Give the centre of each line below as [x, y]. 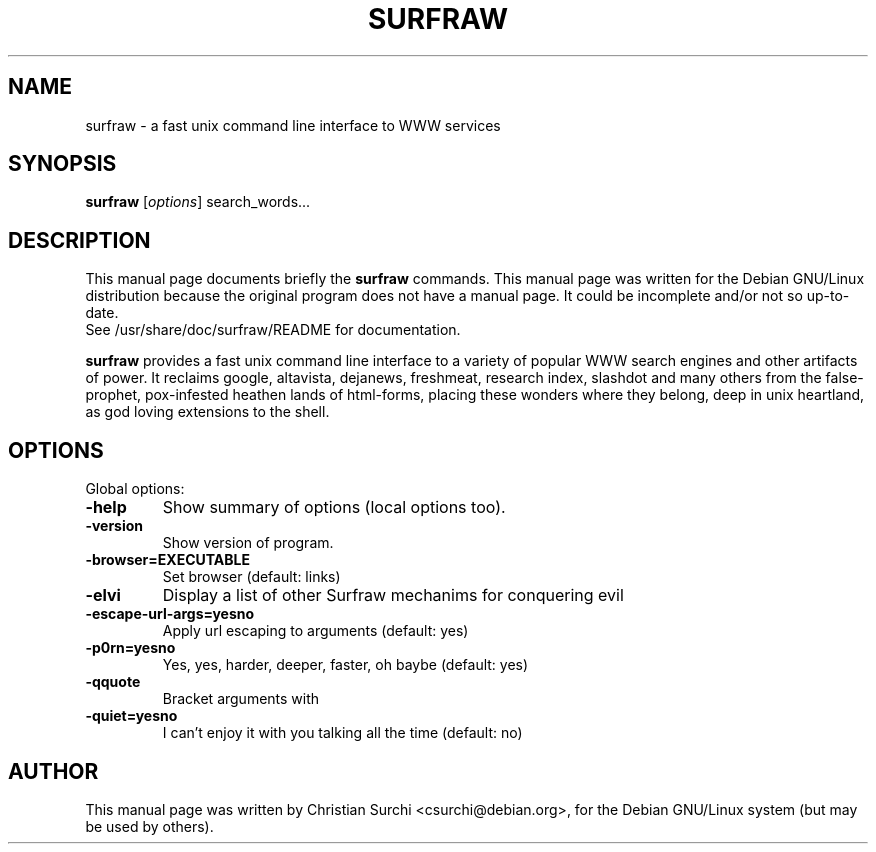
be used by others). [149, 826]
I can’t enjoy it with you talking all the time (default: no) [342, 733]
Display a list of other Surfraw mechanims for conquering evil [393, 595]
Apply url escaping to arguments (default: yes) [315, 631]
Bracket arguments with [241, 699]
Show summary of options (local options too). [334, 507]
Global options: [135, 489]
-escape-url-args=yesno [170, 614]
